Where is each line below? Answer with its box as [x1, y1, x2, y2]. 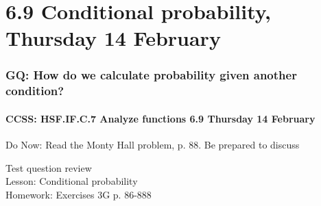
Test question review [5, 160, 92, 175]
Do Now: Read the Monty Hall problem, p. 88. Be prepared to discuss [5, 138, 300, 152]
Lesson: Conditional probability [5, 174, 138, 188]
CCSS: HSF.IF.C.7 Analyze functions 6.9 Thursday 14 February [5, 111, 316, 125]
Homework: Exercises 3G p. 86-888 [5, 187, 152, 201]
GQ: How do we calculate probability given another [5, 66, 297, 83]
